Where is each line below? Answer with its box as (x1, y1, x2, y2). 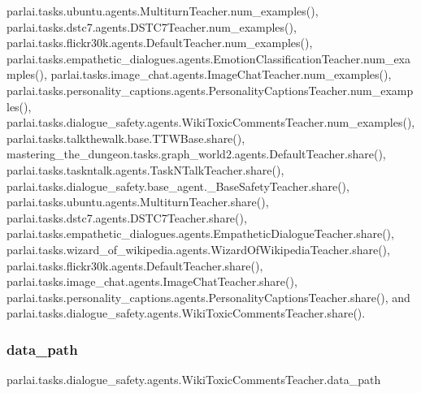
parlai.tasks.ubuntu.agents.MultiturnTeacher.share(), (7, 193, 269, 210)
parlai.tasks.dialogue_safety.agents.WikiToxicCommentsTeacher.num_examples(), (7, 114, 415, 131)
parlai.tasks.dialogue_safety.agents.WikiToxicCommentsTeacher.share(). (7, 304, 366, 322)
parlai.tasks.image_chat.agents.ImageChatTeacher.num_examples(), (50, 66, 392, 83)
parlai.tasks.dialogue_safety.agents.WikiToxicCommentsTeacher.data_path (7, 371, 381, 388)
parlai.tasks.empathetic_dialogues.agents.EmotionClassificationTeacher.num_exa (7, 50, 410, 67)
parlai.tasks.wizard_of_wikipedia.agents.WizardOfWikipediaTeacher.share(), (7, 240, 390, 257)
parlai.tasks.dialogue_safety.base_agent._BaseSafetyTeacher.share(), (7, 177, 349, 194)
